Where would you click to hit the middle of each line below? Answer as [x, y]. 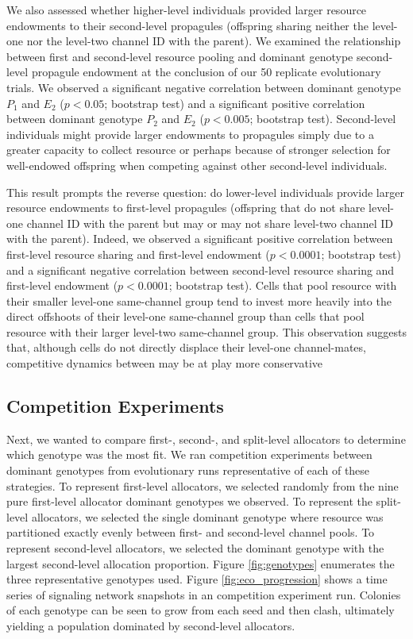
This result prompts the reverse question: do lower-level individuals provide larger [205, 192]
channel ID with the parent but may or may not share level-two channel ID [210, 223]
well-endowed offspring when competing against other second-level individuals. [197, 165]
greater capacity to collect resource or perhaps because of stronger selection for [199, 150]
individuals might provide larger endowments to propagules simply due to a [190, 134]
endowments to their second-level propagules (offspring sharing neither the [187, 25]
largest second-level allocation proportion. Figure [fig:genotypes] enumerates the [201, 563]
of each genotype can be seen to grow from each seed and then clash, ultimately [201, 610]
